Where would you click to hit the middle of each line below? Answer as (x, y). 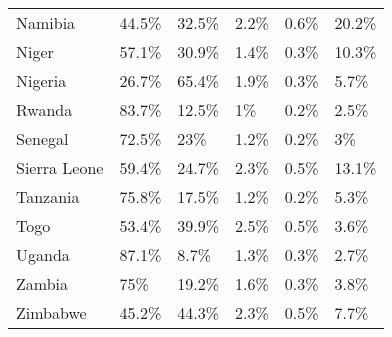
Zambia (42, 283)
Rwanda (44, 109)
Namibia (46, 22)
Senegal (42, 138)
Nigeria (41, 80)
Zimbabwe (51, 312)
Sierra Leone (60, 167)
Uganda (43, 254)
